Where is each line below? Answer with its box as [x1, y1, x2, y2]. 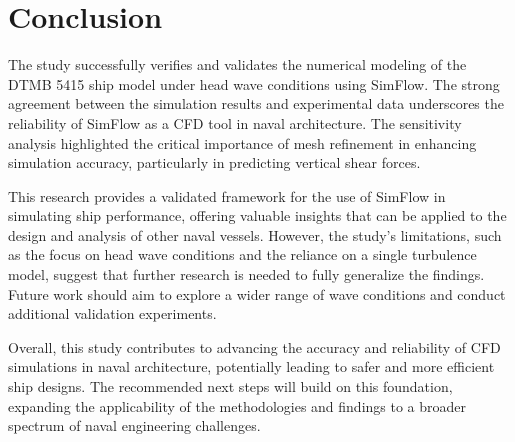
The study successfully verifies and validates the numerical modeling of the [8, 54, 467, 75]
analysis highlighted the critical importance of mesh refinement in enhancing [8, 132, 477, 153]
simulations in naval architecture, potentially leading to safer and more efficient [8, 356, 495, 377]
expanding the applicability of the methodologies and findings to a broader [8, 395, 467, 416]
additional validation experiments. [8, 303, 217, 324]
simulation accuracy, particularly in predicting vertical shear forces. [8, 152, 421, 173]
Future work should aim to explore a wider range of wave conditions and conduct [8, 283, 506, 304]
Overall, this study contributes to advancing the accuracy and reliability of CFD [8, 336, 501, 357]
